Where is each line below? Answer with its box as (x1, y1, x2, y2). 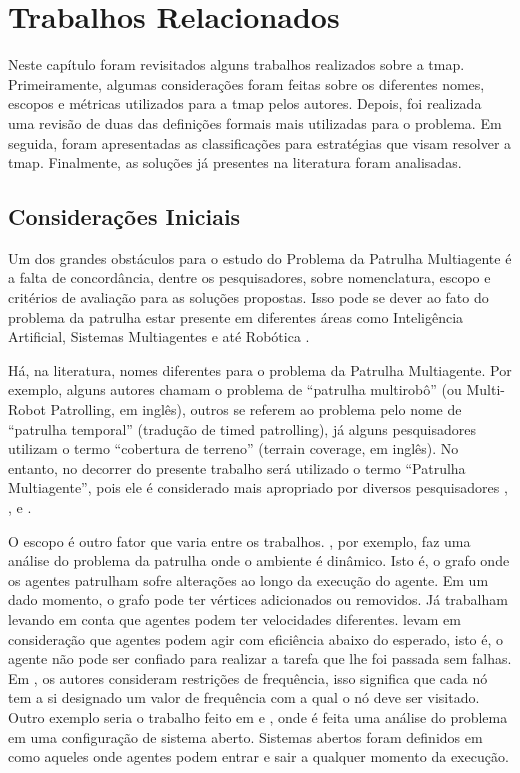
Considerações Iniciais (8, 201, 241, 232)
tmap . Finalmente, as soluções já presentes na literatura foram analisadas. (8, 152, 462, 173)
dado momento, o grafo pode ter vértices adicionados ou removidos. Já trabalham (8, 589, 508, 610)
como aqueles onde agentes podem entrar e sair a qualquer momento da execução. (8, 746, 509, 767)
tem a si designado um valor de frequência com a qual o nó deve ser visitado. (8, 687, 480, 708)
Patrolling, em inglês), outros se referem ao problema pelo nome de (50, 399, 462, 420)
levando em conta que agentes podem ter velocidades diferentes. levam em (8, 608, 461, 629)
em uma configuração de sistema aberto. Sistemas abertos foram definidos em (8, 726, 483, 747)
